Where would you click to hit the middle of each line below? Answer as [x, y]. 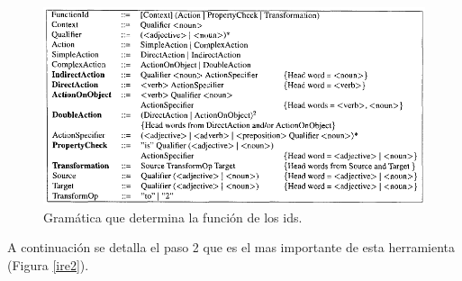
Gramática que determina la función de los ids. [173, 217]
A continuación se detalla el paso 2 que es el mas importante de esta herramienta [231, 247]
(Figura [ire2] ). [48, 264]
